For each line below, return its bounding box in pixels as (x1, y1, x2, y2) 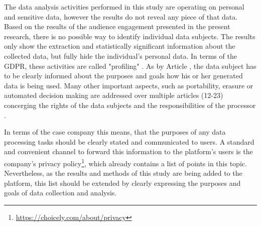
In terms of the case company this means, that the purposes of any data (4, 127, 226, 137)
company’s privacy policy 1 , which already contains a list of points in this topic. (4, 156, 247, 168)
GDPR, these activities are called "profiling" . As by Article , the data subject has (4, 60, 256, 71)
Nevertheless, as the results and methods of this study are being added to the (4, 168, 242, 178)
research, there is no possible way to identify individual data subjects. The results (4, 31, 255, 41)
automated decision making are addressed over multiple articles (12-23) (4, 90, 223, 100)
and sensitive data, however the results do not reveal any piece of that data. (4, 11, 238, 22)
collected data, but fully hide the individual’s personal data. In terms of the (4, 50, 237, 61)
